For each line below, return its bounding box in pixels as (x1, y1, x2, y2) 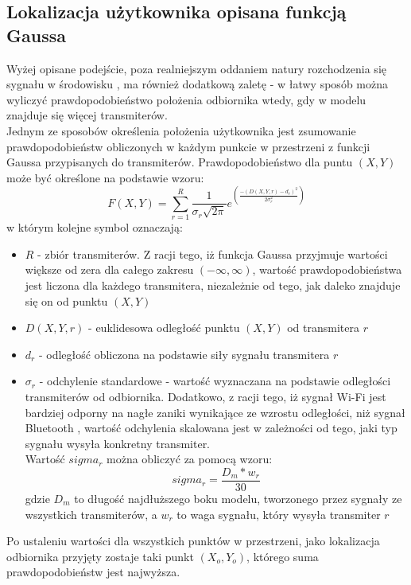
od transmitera (287, 319, 359, 336)
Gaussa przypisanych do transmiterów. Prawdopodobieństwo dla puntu (6, 154, 353, 170)
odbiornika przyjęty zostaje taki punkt (6, 548, 194, 564)
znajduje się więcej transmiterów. (6, 107, 168, 123)
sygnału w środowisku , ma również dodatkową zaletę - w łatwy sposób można (6, 76, 388, 92)
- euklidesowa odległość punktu (88, 319, 240, 336)
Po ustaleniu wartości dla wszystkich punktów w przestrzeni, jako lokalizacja (6, 532, 380, 549)
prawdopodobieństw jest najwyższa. (6, 564, 180, 580)
